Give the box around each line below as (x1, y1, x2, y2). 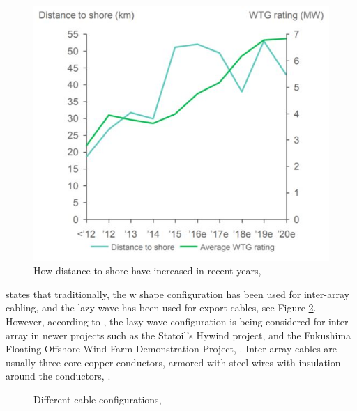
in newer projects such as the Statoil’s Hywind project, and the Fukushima (31, 327, 351, 342)
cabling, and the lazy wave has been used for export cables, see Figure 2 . (6, 300, 317, 315)
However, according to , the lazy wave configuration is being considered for (6, 313, 326, 328)
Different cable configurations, (33, 391, 162, 406)
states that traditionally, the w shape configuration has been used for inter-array (6, 286, 349, 301)
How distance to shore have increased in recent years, (33, 263, 261, 278)
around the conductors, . (6, 369, 111, 383)
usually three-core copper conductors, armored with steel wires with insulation (6, 355, 341, 369)
